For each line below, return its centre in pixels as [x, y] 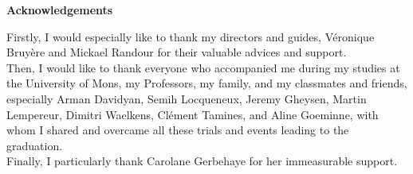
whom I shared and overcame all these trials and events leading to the [178, 130]
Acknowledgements [60, 10]
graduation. [35, 145]
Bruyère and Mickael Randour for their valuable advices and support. [177, 52]
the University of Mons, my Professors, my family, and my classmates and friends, [207, 83]
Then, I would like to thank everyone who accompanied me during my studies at [203, 67]
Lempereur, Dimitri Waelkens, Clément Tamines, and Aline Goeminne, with [193, 114]
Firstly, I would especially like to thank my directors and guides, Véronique [191, 36]
